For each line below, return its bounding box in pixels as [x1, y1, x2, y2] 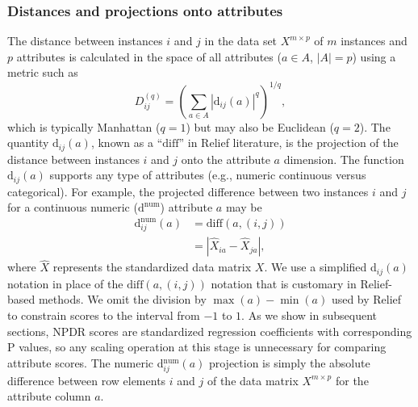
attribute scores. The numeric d [7, 354, 164, 371]
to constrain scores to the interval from [7, 306, 200, 323]
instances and [341, 32, 408, 49]
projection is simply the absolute [208, 354, 370, 371]
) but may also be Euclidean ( [186, 118, 334, 135]
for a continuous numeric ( [7, 199, 138, 216]
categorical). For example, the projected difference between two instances [7, 183, 369, 199]
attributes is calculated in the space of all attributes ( [16, 48, 282, 65]
